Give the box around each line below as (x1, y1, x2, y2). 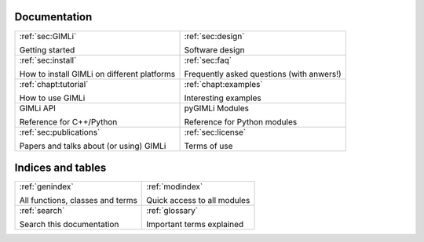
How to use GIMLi (19, 92, 86, 103)
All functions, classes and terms (19, 195, 137, 206)
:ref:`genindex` (19, 181, 74, 192)
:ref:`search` (19, 205, 65, 216)
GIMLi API (19, 103, 57, 114)
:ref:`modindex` (146, 181, 203, 192)
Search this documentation (19, 219, 119, 230)
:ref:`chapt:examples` (184, 78, 263, 89)
